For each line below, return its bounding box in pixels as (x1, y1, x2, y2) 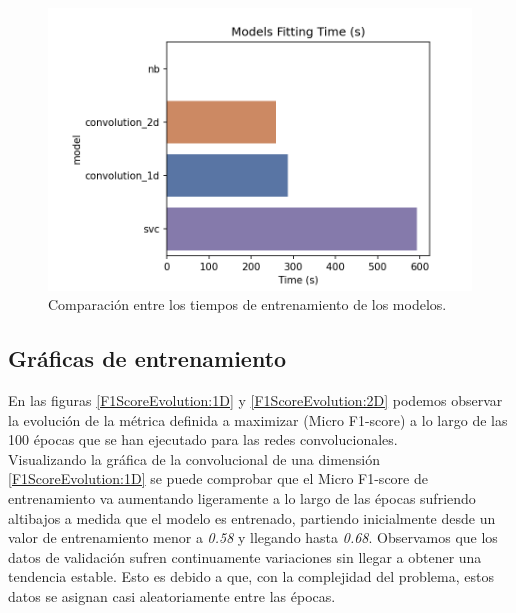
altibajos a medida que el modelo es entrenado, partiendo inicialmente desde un (8, 507, 496, 528)
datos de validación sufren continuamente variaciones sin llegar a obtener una (8, 546, 482, 567)
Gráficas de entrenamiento (8, 343, 287, 374)
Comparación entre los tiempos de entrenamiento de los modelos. (48, 294, 447, 315)
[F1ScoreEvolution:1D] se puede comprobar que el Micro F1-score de (8, 468, 428, 489)
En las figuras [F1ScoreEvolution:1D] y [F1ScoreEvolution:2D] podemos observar (8, 390, 503, 411)
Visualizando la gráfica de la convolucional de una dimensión (8, 448, 380, 469)
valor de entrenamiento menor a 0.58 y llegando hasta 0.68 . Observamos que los (8, 527, 498, 548)
